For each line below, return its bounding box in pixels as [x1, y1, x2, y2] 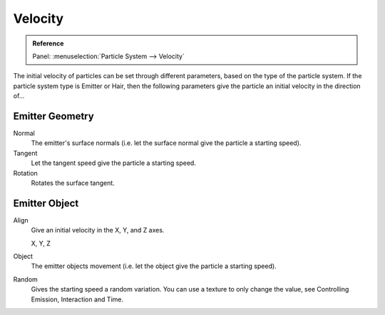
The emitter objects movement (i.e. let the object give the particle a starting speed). [31, 262, 277, 270]
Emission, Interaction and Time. [31, 295, 124, 304]
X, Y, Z [31, 239, 51, 247]
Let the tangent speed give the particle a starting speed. [31, 159, 196, 167]
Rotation [13, 169, 38, 177]
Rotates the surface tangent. [31, 178, 115, 187]
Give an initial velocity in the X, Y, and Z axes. [31, 226, 165, 235]
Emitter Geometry [13, 110, 94, 122]
